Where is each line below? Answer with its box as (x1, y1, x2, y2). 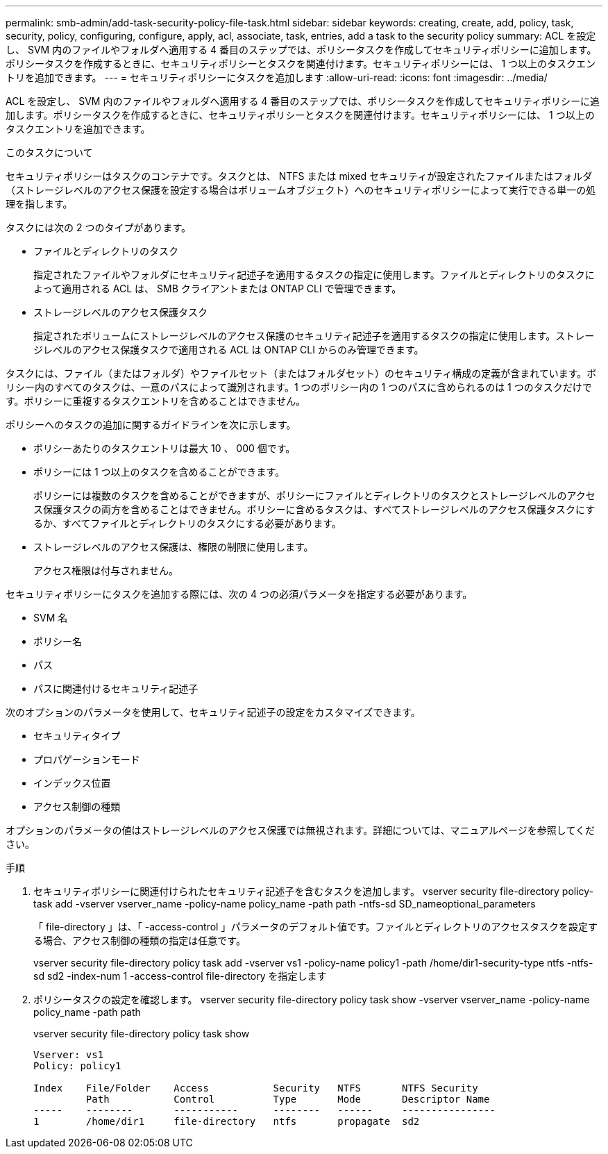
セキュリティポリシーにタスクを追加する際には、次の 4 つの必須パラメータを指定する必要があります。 (6, 588, 473, 600)
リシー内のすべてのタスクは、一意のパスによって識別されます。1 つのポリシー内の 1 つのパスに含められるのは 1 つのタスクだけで (6, 381, 592, 393)
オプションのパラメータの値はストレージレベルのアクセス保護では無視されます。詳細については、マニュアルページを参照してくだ (6, 824, 595, 836)
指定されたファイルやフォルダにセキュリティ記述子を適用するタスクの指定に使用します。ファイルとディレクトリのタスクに (33, 269, 595, 281)
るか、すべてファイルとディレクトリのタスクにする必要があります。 (33, 517, 341, 529)
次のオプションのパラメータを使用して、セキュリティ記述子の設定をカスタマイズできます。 (6, 706, 421, 718)
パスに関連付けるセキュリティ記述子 (33, 683, 199, 694)
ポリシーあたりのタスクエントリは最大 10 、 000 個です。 (33, 442, 296, 454)
